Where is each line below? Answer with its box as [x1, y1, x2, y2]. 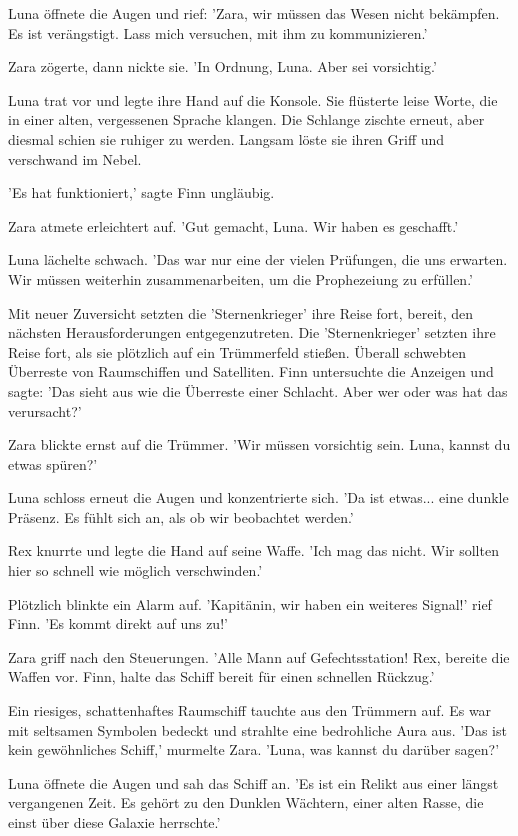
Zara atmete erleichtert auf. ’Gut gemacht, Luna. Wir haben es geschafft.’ [8, 215, 459, 236]
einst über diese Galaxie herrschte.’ [8, 812, 221, 832]
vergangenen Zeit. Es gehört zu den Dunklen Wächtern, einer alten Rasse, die [8, 792, 484, 813]
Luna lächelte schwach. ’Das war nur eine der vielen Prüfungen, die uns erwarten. [8, 249, 508, 270]
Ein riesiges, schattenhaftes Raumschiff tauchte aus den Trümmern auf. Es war [8, 700, 492, 721]
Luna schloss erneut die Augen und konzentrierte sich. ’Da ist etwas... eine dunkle [8, 487, 509, 508]
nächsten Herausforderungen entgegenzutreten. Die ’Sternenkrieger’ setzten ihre [8, 322, 496, 343]
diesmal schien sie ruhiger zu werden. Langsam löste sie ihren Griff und [8, 128, 445, 149]
